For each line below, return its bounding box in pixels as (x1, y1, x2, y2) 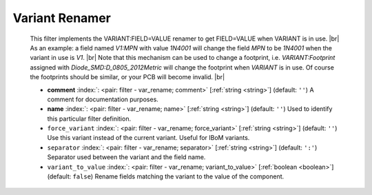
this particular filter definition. (47, 114, 131, 123)
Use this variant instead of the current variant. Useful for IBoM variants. (47, 134, 250, 142)
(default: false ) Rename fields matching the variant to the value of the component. (47, 172, 285, 181)
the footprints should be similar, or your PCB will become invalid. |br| (30, 73, 225, 81)
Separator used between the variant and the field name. (47, 153, 206, 161)
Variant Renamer (12, 10, 112, 25)
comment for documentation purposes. (47, 95, 158, 103)
